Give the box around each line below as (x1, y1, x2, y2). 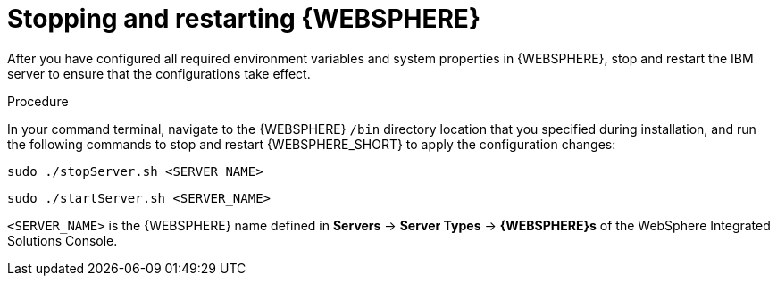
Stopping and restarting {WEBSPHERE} (7, 4, 481, 34)
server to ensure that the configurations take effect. (7, 65, 311, 81)
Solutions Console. (7, 232, 118, 248)
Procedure (7, 93, 69, 109)
